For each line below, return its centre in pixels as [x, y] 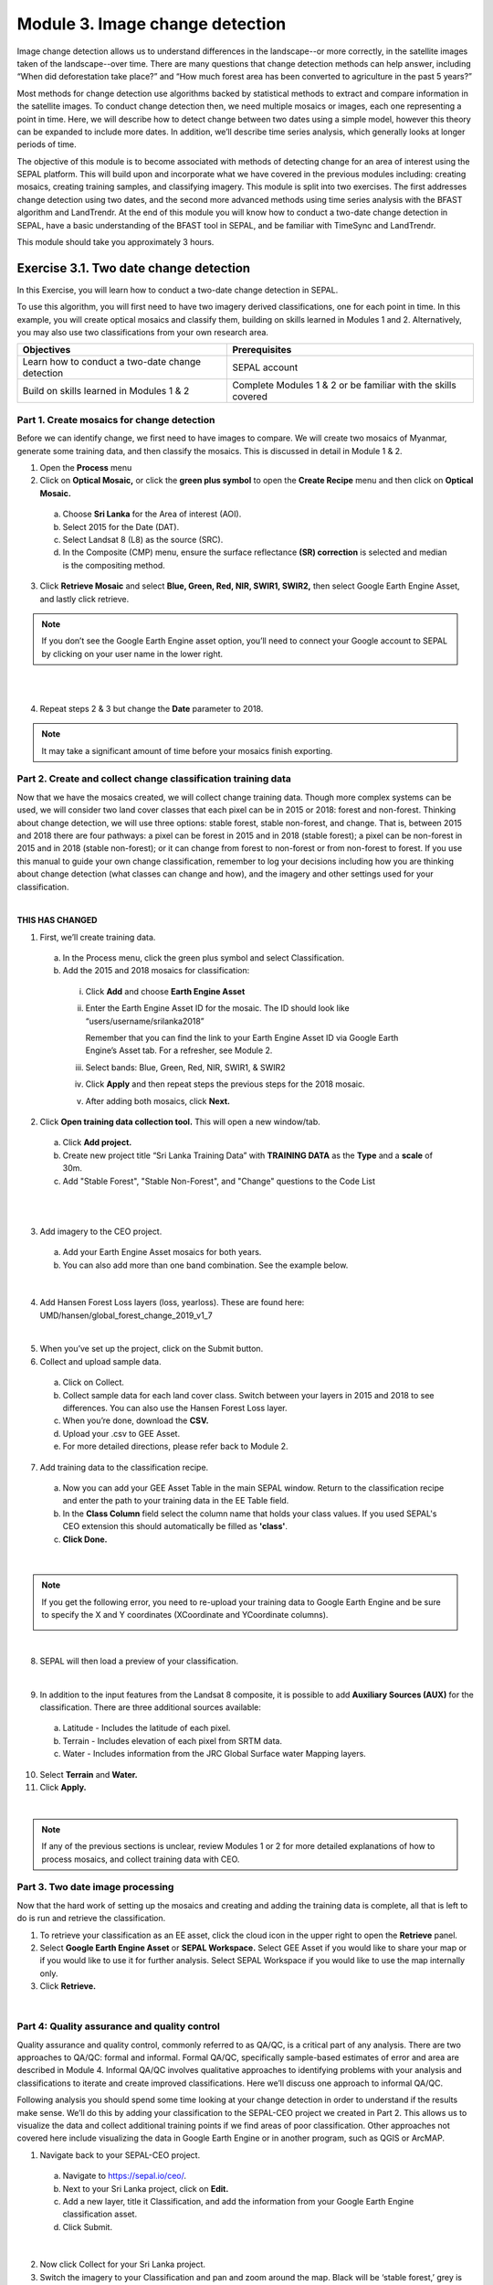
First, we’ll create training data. [98, 937]
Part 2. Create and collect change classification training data [154, 779]
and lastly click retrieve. [84, 599]
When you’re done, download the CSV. [136, 1420]
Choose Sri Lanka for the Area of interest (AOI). [152, 514]
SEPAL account [265, 367]
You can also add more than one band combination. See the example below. [205, 1265]
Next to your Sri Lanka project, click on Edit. [146, 2188]
